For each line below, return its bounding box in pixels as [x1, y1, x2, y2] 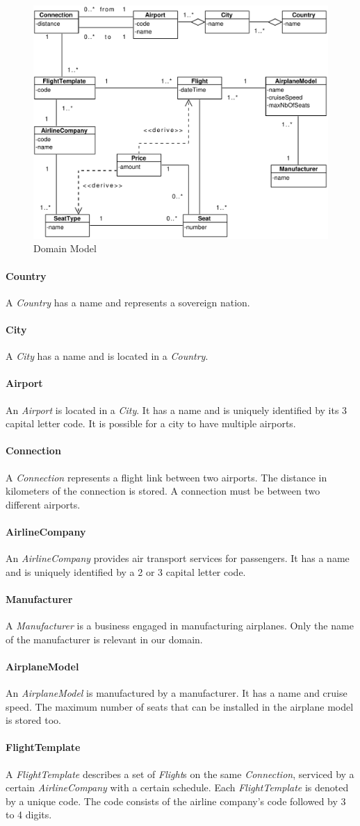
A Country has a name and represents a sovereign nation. [6, 295, 250, 309]
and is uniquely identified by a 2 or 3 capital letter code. [6, 564, 246, 579]
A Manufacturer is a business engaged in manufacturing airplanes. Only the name [6, 618, 354, 633]
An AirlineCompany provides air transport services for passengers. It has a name [6, 551, 350, 565]
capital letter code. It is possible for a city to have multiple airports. [6, 416, 296, 431]
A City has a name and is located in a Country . [6, 349, 208, 363]
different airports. [6, 497, 81, 511]
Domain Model [33, 241, 97, 256]
